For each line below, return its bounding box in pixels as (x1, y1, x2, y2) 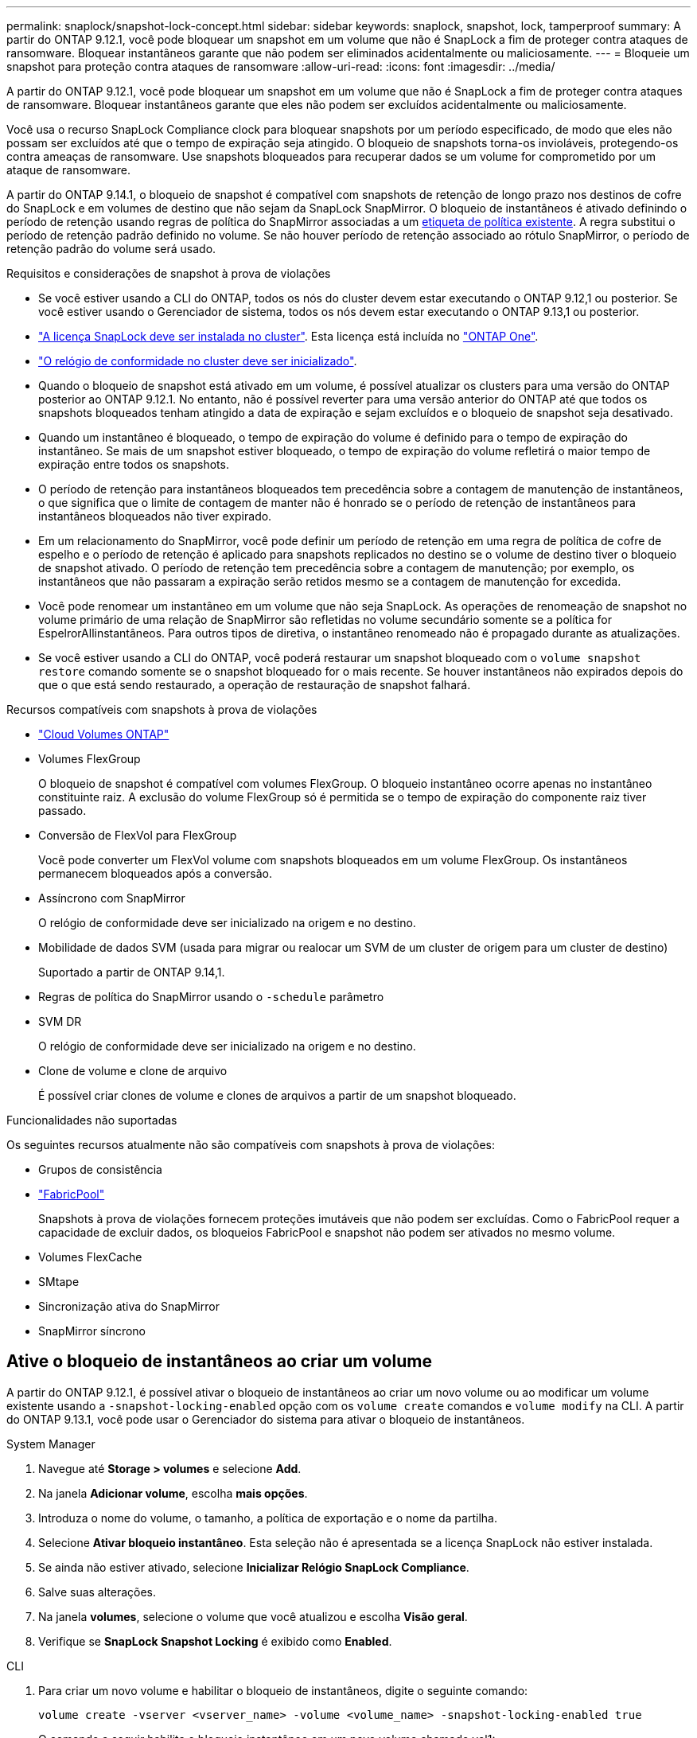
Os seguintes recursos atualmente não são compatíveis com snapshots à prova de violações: (6, 1138, 496, 1152)
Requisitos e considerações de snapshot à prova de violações (6, 267, 331, 280)
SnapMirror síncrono (38, 1324, 146, 1338)
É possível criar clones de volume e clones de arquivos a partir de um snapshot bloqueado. (38, 1089, 516, 1102)
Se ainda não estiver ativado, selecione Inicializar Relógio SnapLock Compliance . (38, 1560, 469, 1574)
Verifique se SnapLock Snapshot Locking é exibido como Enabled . (38, 1634, 392, 1648)
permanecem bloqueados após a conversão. (38, 867, 272, 880)
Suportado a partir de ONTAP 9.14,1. (38, 965, 225, 979)
